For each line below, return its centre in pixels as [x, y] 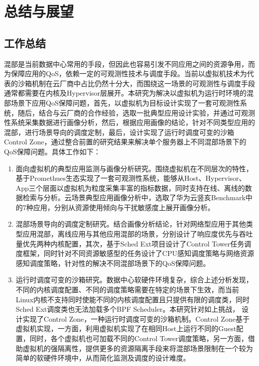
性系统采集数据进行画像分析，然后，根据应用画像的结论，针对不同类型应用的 [129, 122]
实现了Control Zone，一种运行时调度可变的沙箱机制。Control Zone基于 [136, 318]
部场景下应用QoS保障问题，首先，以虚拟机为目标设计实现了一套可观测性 [122, 102]
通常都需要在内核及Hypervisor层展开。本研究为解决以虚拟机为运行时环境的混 [129, 93]
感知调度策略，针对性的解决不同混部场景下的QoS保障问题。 [113, 263]
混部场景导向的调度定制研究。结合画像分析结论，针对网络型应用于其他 [131, 224]
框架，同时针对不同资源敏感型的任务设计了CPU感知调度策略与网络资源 [138, 253]
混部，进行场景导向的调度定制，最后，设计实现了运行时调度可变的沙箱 [119, 132]
